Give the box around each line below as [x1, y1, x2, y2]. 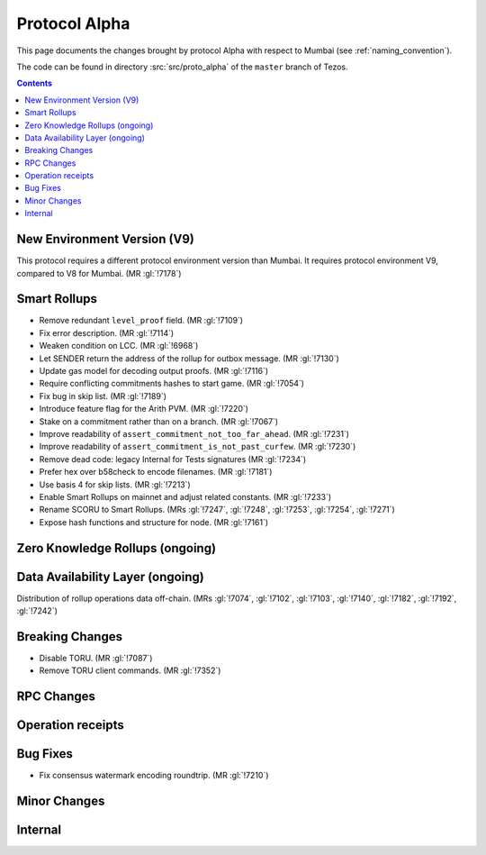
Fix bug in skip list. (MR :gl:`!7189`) [39, 390, 166, 401]
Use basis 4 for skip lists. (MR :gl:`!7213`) [39, 478, 191, 490]
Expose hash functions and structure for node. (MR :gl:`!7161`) [39, 516, 269, 527]
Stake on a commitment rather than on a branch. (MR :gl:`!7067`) [39, 415, 279, 427]
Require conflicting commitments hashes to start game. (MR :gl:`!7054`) [39, 378, 305, 389]
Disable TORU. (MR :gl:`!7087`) [39, 652, 153, 663]
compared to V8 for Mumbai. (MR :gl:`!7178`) [16, 268, 182, 278]
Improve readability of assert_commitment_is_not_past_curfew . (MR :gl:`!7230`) [39, 441, 356, 452]
